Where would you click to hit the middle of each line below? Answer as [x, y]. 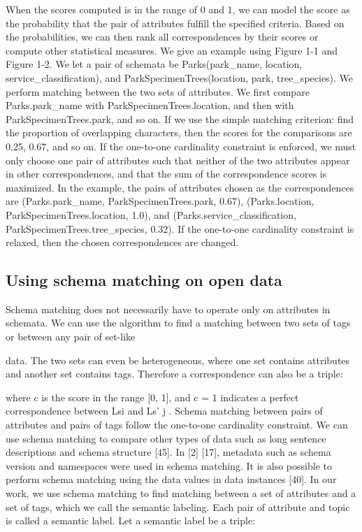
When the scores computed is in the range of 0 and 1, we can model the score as [178, 9]
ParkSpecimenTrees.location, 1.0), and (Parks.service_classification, [151, 214]
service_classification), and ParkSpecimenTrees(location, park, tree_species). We [180, 77]
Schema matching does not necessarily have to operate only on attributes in [168, 309]
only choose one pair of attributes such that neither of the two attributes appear [178, 160]
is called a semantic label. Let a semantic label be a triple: [131, 520]
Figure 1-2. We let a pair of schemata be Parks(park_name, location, [154, 64]
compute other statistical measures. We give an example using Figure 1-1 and [172, 50]
